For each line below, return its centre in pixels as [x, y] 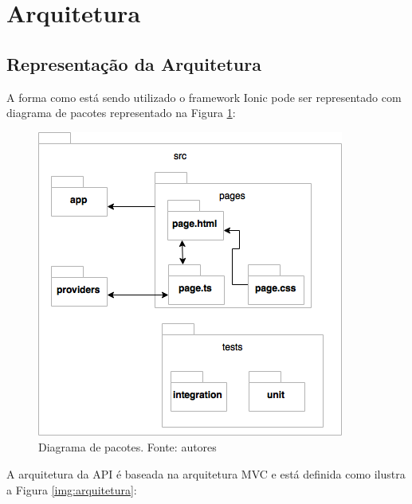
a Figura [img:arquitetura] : [72, 489]
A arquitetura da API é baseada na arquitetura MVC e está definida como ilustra [206, 473]
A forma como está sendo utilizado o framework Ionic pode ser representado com [204, 97]
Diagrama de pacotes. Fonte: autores [128, 447]
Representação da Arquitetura [134, 63]
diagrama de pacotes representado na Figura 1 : [121, 113]
